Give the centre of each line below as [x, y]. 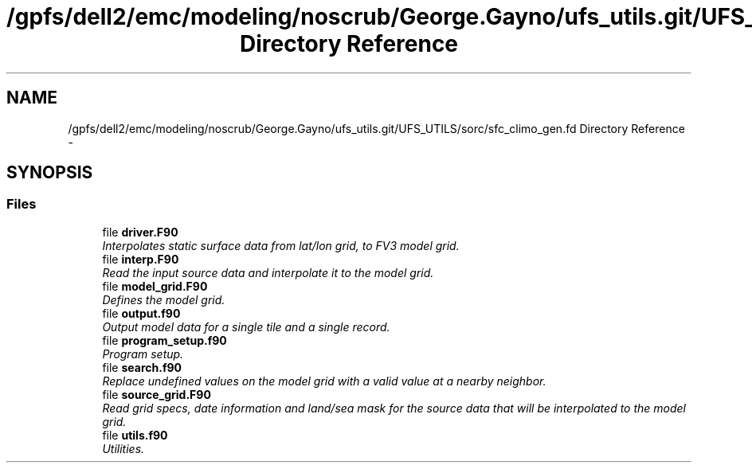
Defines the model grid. [164, 299]
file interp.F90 [141, 259]
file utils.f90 [135, 435]
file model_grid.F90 [155, 286]
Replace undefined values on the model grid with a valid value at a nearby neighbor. [324, 381]
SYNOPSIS [50, 173]
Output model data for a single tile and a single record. [246, 326]
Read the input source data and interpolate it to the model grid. [268, 272]
